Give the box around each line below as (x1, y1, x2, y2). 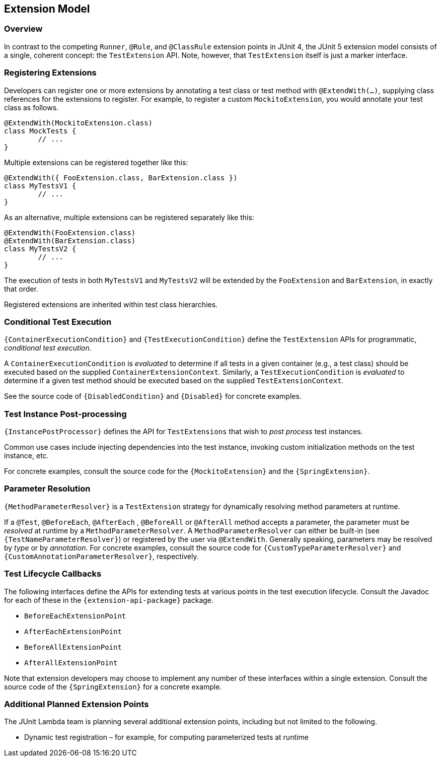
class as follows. (4, 103, 59, 112)
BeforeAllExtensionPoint (24, 643, 122, 651)
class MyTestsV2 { (4, 244, 77, 253)
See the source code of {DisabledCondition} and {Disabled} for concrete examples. (4, 392, 302, 401)
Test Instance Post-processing (4, 408, 127, 419)
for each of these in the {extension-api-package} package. (4, 595, 214, 604)
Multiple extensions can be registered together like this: (4, 158, 188, 167)
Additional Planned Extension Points (4, 699, 149, 709)
